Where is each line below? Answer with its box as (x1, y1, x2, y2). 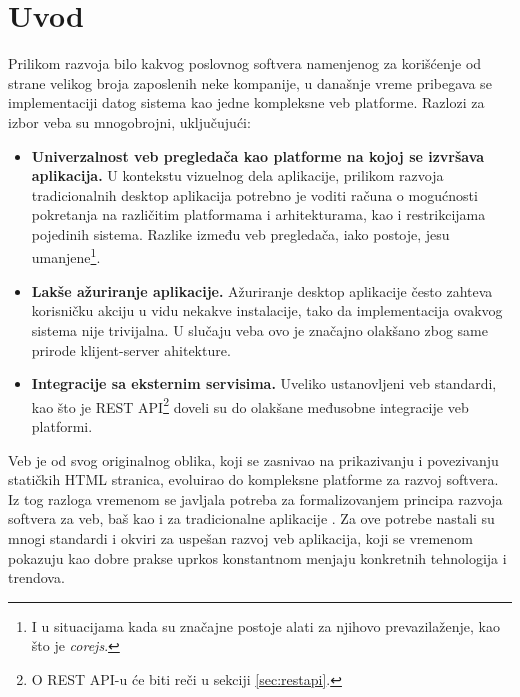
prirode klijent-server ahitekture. (31, 339, 231, 360)
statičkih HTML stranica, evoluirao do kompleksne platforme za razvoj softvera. (8, 469, 499, 490)
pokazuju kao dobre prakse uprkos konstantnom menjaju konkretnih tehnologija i (8, 547, 507, 568)
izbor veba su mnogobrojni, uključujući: (8, 111, 251, 132)
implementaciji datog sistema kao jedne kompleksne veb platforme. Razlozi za (8, 92, 485, 113)
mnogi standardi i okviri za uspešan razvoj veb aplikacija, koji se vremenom (8, 527, 473, 548)
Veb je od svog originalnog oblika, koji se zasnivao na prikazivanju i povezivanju (8, 449, 499, 470)
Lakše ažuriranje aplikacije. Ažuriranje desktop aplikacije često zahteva (31, 280, 493, 301)
